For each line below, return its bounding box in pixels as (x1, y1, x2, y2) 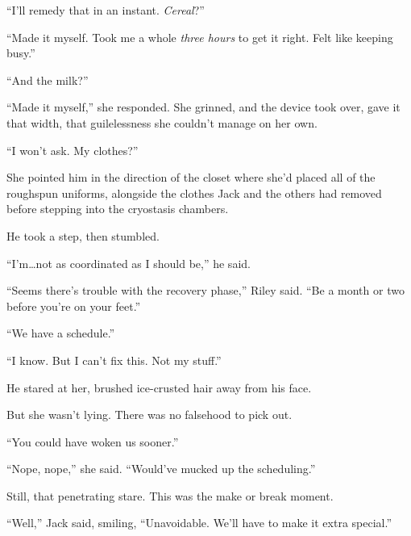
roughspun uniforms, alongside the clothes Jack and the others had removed (6, 184, 382, 201)
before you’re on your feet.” (6, 297, 141, 314)
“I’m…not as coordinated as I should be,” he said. (6, 254, 251, 271)
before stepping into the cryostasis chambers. (6, 200, 229, 217)
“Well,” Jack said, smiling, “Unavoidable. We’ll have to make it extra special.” (6, 514, 392, 531)
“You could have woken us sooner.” (6, 433, 179, 450)
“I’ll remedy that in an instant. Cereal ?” (6, 2, 205, 18)
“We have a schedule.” (6, 325, 115, 341)
